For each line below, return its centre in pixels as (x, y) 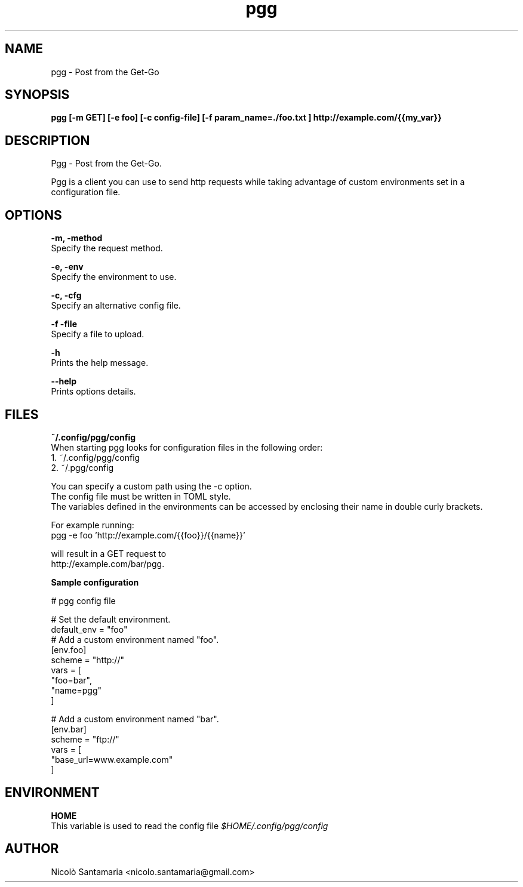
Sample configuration (95, 582)
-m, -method (77, 238)
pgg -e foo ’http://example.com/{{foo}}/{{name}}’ (148, 535)
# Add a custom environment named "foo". (135, 639)
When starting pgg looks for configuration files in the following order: (187, 447)
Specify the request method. (107, 248)
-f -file (64, 324)
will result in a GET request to (109, 553)
